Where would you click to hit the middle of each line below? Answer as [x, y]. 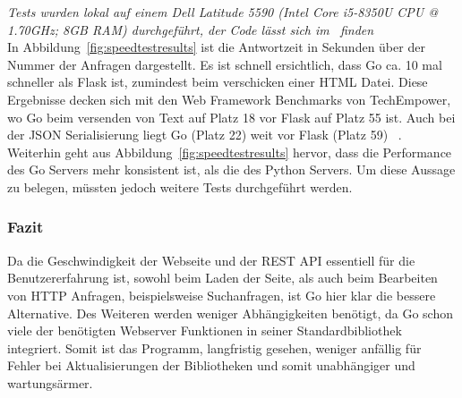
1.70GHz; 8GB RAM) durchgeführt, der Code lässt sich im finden [191, 29]
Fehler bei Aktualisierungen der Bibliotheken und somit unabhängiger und [211, 365]
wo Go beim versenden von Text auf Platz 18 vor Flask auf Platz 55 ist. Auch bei [231, 117]
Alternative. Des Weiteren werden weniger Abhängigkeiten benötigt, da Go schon [230, 313]
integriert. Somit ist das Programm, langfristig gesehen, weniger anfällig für [214, 347]
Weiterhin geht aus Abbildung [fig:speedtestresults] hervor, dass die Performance [230, 152]
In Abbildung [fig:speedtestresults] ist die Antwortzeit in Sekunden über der [216, 47]
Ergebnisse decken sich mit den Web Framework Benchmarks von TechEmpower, [229, 99]
